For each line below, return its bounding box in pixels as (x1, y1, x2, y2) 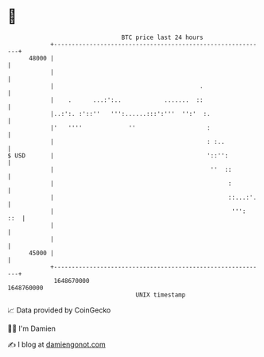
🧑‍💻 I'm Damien (7, 324, 56, 333)
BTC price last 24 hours (121, 33, 204, 41)
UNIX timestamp (135, 290, 186, 299)
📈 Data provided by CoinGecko (7, 305, 111, 315)
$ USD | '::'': (7, 151, 228, 160)
